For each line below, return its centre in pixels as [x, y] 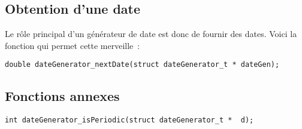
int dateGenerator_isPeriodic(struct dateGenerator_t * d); [129, 120]
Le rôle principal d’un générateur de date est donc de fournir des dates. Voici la [151, 34]
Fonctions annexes [62, 96]
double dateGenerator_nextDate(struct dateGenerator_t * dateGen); [142, 65]
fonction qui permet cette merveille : [73, 45]
